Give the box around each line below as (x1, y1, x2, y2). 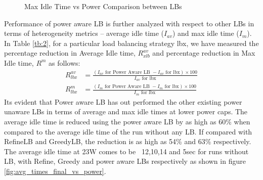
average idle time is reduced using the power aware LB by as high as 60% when (4, 116, 250, 126)
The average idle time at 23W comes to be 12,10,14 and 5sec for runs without (4, 146, 249, 156)
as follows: (49, 57, 80, 68)
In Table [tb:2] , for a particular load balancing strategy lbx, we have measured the (4, 37, 259, 48)
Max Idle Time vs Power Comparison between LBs (24, 1, 182, 11)
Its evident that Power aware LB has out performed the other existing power (4, 96, 242, 107)
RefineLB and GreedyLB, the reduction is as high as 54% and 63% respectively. (4, 136, 251, 147)
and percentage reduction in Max (152, 48, 255, 58)
